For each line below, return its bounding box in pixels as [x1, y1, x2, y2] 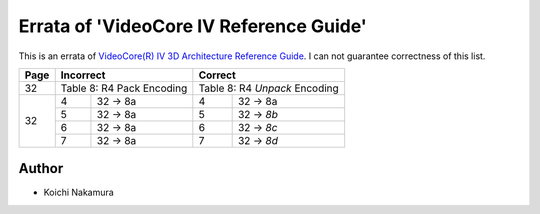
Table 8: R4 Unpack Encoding [198, 81, 339, 95]
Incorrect [60, 68, 106, 82]
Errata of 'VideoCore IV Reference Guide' [18, 15, 367, 37]
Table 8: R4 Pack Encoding [60, 81, 188, 95]
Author [18, 160, 64, 177]
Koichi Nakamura [43, 186, 114, 199]
